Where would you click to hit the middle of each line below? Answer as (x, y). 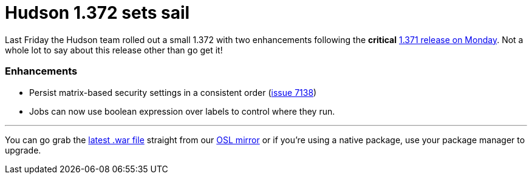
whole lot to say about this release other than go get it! (114, 50)
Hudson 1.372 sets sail (97, 13)
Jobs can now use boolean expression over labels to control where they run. (182, 111)
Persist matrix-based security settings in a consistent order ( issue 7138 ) (173, 92)
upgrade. (23, 150)
